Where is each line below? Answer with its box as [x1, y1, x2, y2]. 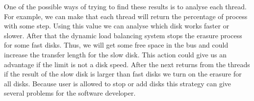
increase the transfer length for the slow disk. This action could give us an [4, 49, 227, 59]
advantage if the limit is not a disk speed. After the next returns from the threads [4, 59, 250, 69]
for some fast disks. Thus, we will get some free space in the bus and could [4, 40, 229, 50]
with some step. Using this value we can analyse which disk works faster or [4, 21, 229, 31]
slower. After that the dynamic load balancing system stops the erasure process [4, 30, 242, 40]
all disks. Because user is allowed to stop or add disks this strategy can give [4, 78, 231, 88]
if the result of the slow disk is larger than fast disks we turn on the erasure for [4, 69, 242, 79]
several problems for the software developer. [4, 88, 136, 98]
